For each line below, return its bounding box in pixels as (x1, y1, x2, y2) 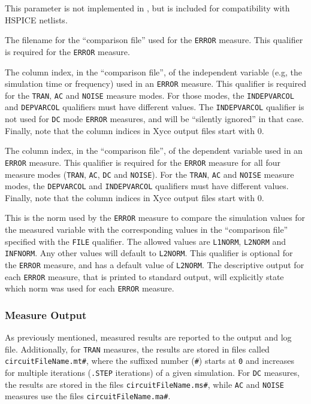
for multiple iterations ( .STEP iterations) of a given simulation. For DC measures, (5, 366, 300, 379)
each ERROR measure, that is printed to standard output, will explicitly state (5, 270, 284, 283)
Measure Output (5, 307, 87, 322)
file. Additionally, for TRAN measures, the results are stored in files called (5, 342, 270, 355)
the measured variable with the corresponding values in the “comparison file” (5, 223, 288, 236)
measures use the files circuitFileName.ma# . (5, 390, 171, 402)
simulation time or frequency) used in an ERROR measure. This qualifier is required (5, 77, 307, 90)
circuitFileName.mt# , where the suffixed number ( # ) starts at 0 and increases (5, 354, 295, 367)
